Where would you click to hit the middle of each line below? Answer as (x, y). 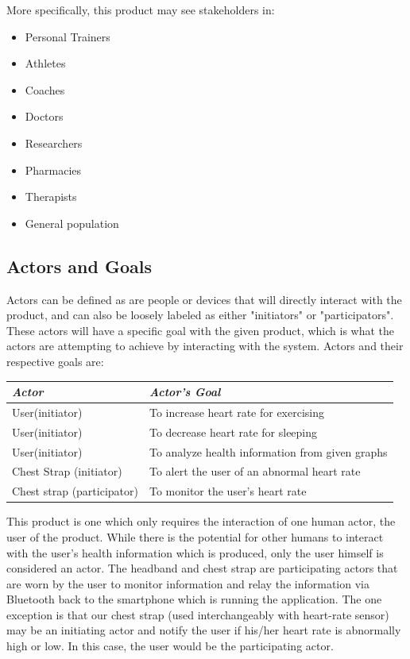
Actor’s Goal (185, 392)
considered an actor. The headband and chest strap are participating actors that (202, 568)
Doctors (44, 116)
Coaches (45, 89)
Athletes (45, 63)
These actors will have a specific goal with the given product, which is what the (201, 330)
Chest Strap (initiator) (67, 471)
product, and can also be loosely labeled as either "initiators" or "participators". (200, 315)
